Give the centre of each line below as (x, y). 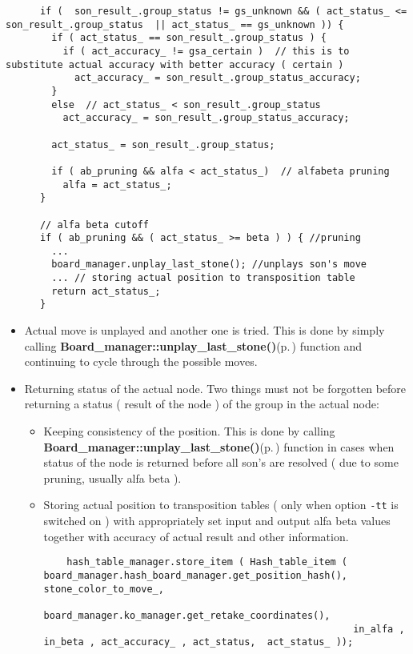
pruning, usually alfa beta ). (112, 477)
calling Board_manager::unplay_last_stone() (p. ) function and (193, 345)
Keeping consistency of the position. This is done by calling (189, 431)
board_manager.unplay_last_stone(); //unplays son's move (209, 265)
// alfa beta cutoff (94, 225)
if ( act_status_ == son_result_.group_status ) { (189, 38)
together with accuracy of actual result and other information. (196, 536)
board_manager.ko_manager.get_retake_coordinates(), (187, 615)
